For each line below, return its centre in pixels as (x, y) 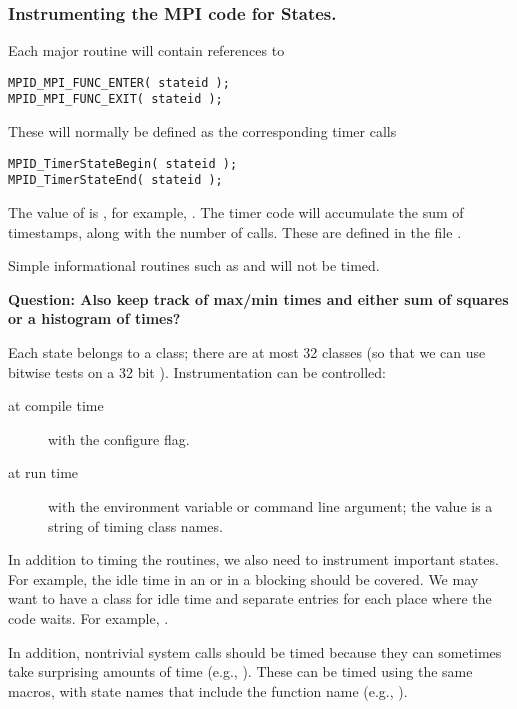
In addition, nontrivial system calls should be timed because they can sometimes (255, 651)
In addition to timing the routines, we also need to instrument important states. (253, 559)
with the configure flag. (119, 438)
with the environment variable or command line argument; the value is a (270, 505)
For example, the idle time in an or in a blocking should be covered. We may (243, 578)
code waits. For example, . (88, 617)
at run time (43, 472)
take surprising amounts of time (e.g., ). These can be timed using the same (240, 671)
